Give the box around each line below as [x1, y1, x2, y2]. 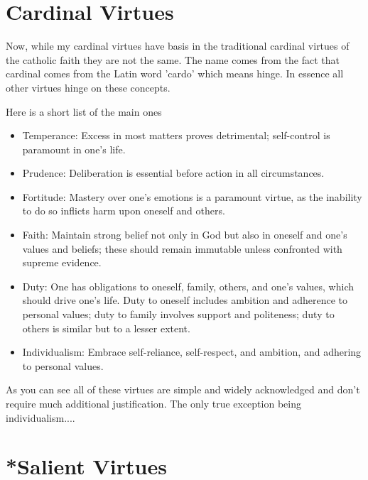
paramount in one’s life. [22, 141, 126, 156]
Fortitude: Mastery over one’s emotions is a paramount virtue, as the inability [22, 189, 362, 204]
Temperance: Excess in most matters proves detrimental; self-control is [22, 128, 330, 143]
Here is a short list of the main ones [6, 104, 162, 119]
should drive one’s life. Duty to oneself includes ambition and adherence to [22, 293, 347, 307]
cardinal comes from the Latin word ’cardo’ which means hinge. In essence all [6, 66, 344, 81]
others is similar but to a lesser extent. [22, 320, 190, 335]
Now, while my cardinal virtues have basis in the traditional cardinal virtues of [6, 38, 350, 53]
